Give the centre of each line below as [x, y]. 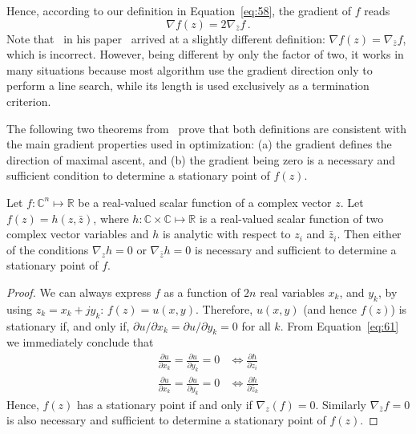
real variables [292, 292]
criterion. [29, 101]
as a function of [202, 292]
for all [256, 325]
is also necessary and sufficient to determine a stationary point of [166, 420]
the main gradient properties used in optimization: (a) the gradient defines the [199, 144]
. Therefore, [224, 308]
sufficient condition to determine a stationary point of [138, 175]
